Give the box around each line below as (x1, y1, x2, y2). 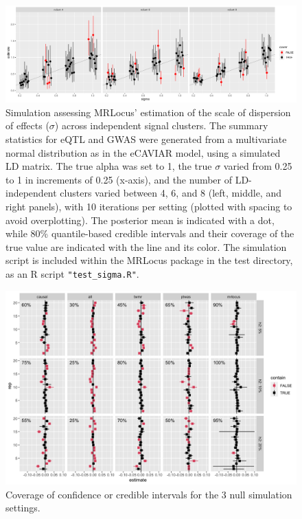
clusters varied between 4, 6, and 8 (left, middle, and (60, 186, 281, 200)
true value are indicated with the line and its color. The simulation (5, 239, 287, 254)
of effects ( (5, 118, 49, 133)
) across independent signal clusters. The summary (54, 118, 268, 133)
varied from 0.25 (223, 159, 292, 173)
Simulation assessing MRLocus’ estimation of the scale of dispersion (5, 104, 291, 119)
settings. (5, 500, 40, 515)
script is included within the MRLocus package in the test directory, (5, 253, 293, 267)
